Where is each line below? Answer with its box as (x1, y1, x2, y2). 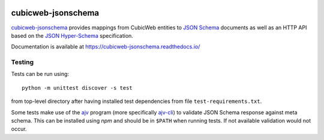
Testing (11, 58, 34, 66)
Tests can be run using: (11, 71, 69, 78)
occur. (11, 126, 27, 133)
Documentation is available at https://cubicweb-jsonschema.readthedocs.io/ (11, 43, 200, 50)
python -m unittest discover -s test (22, 84, 133, 91)
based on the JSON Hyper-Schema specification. (11, 32, 133, 39)
